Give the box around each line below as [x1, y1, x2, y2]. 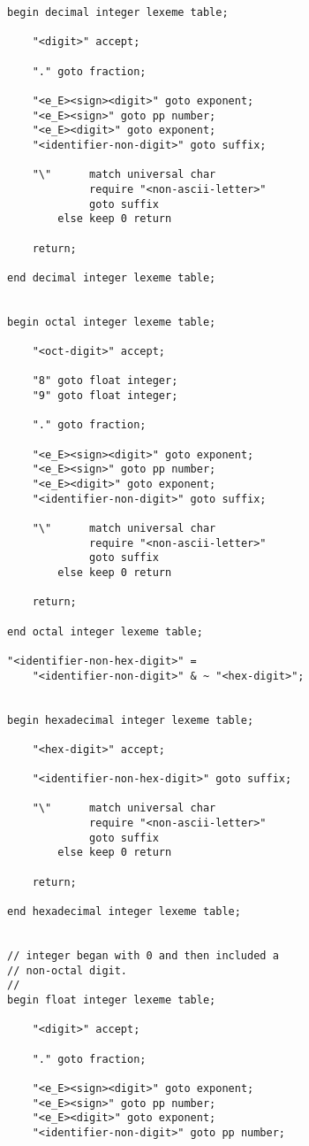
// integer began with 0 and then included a [7, 950, 279, 962]
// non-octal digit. [7, 964, 128, 977]
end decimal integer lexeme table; [7, 271, 216, 284]
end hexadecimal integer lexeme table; [7, 905, 241, 919]
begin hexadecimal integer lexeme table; [7, 713, 254, 727]
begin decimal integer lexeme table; [7, 6, 229, 19]
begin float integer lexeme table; [7, 993, 216, 1006]
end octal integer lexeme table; [7, 625, 203, 638]
